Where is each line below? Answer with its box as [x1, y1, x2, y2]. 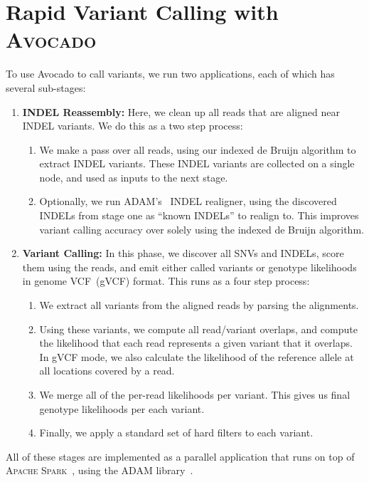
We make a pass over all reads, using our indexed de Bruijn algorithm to [39, 142, 356, 157]
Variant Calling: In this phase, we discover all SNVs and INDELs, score [22, 246, 344, 261]
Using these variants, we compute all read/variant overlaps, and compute [39, 321, 358, 336]
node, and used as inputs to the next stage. [39, 169, 228, 184]
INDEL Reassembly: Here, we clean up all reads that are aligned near [22, 104, 340, 119]
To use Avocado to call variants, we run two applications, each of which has [6, 66, 335, 81]
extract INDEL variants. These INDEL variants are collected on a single [39, 156, 355, 171]
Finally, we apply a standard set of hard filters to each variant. [39, 425, 314, 440]
